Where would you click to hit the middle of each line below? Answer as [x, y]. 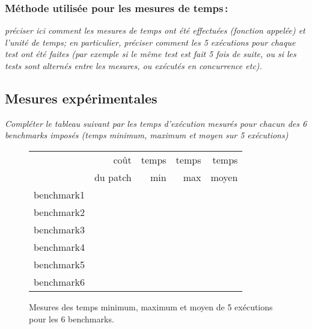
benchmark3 [59, 229]
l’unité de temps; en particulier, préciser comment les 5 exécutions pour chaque [150, 42]
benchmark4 [59, 247]
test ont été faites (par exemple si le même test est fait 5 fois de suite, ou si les [151, 54]
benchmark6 [59, 281]
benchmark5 [59, 264]
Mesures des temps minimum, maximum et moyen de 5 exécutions [151, 306]
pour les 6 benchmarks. [72, 318]
